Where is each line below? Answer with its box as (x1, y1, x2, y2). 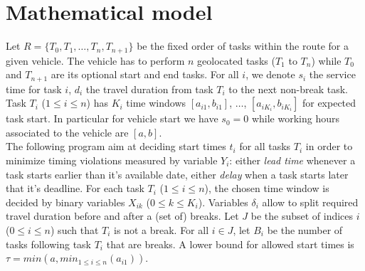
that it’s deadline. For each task (6, 181, 144, 196)
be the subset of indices (250, 208, 354, 223)
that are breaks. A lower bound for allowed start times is (106, 236, 354, 251)
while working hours (251, 111, 340, 126)
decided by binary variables (6, 194, 125, 209)
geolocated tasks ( (197, 53, 275, 68)
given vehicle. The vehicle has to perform (6, 53, 185, 68)
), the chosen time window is (204, 181, 329, 196)
